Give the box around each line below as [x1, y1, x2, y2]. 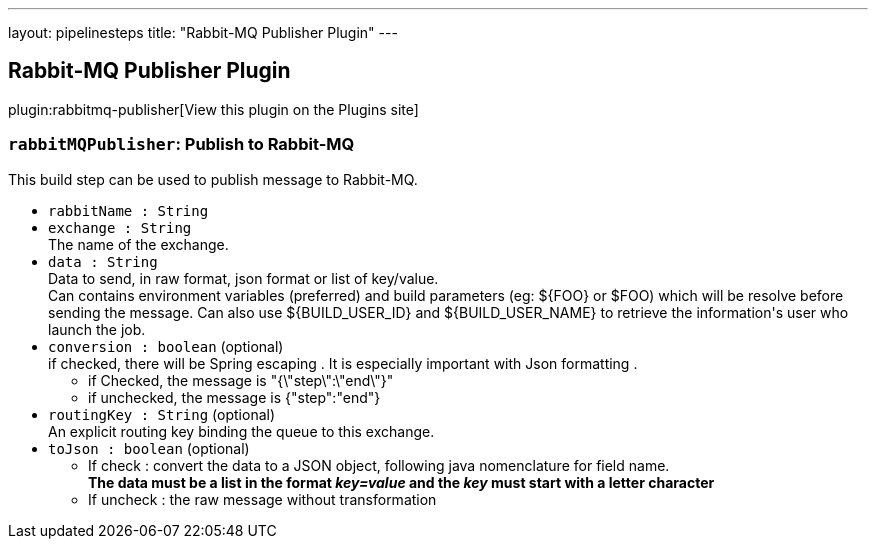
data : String [48, 253, 158, 270]
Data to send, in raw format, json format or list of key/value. [48, 269, 439, 287]
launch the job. [48, 320, 146, 338]
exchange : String [48, 219, 192, 236]
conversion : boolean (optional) [48, 337, 284, 355]
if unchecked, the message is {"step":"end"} [88, 388, 381, 406]
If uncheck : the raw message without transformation [88, 490, 437, 508]
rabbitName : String [48, 202, 209, 219]
